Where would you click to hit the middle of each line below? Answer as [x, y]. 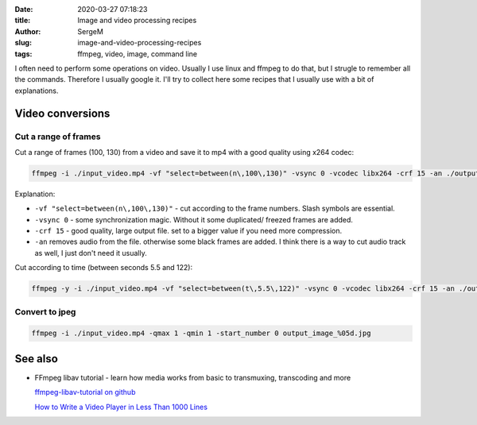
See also [37, 359]
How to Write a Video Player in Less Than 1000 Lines [121, 407]
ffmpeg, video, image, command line [138, 54]
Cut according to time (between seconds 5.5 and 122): [104, 268]
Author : [28, 31]
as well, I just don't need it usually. [91, 253]
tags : [23, 54]
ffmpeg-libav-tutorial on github [85, 392]
